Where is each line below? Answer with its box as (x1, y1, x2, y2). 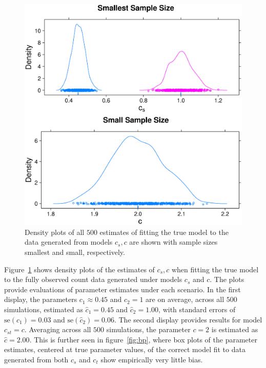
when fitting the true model (171, 264, 259, 274)
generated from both (4, 354, 69, 364)
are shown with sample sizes (129, 236, 218, 247)
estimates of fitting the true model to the (99, 226, 229, 237)
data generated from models (25, 236, 113, 247)
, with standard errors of (158, 304, 236, 314)
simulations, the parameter (106, 324, 191, 335)
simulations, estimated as (4, 304, 83, 314)
